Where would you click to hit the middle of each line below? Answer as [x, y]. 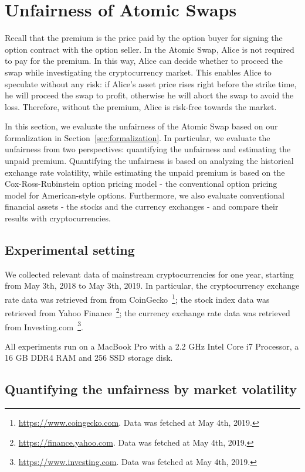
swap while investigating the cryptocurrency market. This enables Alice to [138, 72]
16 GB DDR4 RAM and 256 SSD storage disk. [89, 358]
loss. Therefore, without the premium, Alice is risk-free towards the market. [141, 106]
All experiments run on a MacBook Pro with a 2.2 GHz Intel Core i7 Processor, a [152, 346]
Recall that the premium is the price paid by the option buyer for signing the [144, 38]
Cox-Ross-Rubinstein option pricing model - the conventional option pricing [141, 184]
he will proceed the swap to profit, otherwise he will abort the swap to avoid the [149, 95]
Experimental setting [70, 250]
